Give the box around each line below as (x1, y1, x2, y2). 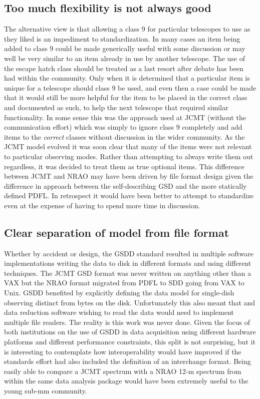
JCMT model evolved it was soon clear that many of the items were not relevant (4, 141, 252, 152)
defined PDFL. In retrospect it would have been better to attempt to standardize (4, 190, 254, 201)
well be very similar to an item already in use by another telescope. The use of (4, 53, 245, 63)
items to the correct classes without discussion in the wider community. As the (4, 131, 245, 142)
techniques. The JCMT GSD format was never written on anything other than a (4, 267, 251, 278)
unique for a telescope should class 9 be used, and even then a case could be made (4, 82, 256, 93)
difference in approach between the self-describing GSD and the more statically (4, 180, 247, 191)
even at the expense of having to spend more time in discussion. (4, 200, 200, 210)
